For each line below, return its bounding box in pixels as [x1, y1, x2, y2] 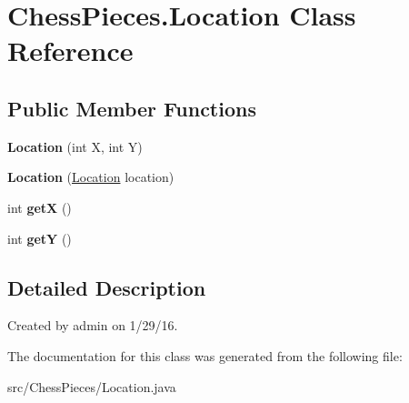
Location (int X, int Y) [7, 136, 143, 156]
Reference [7, 32, 134, 69]
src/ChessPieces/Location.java [7, 377, 176, 396]
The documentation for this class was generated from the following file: [7, 346, 403, 365]
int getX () [7, 197, 72, 217]
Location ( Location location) [7, 167, 175, 186]
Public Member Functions [7, 94, 256, 122]
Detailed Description [7, 273, 206, 301]
